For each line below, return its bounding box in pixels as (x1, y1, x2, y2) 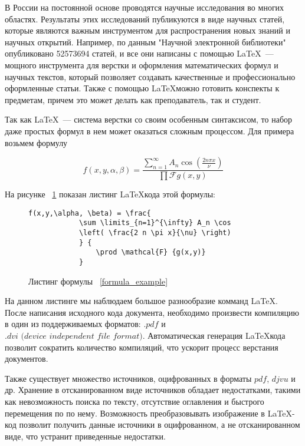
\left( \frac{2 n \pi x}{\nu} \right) (78, 229, 231, 237)
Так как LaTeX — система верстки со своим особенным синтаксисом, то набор (5, 113, 293, 125)
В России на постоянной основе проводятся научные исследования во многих (5, 1, 284, 13)
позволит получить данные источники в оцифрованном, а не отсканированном (19, 418, 300, 431)
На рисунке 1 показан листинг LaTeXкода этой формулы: (5, 188, 215, 200)
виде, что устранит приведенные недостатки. (5, 430, 166, 442)
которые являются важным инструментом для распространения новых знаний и (5, 24, 290, 37)
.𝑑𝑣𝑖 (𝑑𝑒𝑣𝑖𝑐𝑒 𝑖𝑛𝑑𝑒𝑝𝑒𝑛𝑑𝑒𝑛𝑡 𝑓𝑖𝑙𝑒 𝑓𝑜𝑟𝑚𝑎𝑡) (5, 332, 143, 341)
